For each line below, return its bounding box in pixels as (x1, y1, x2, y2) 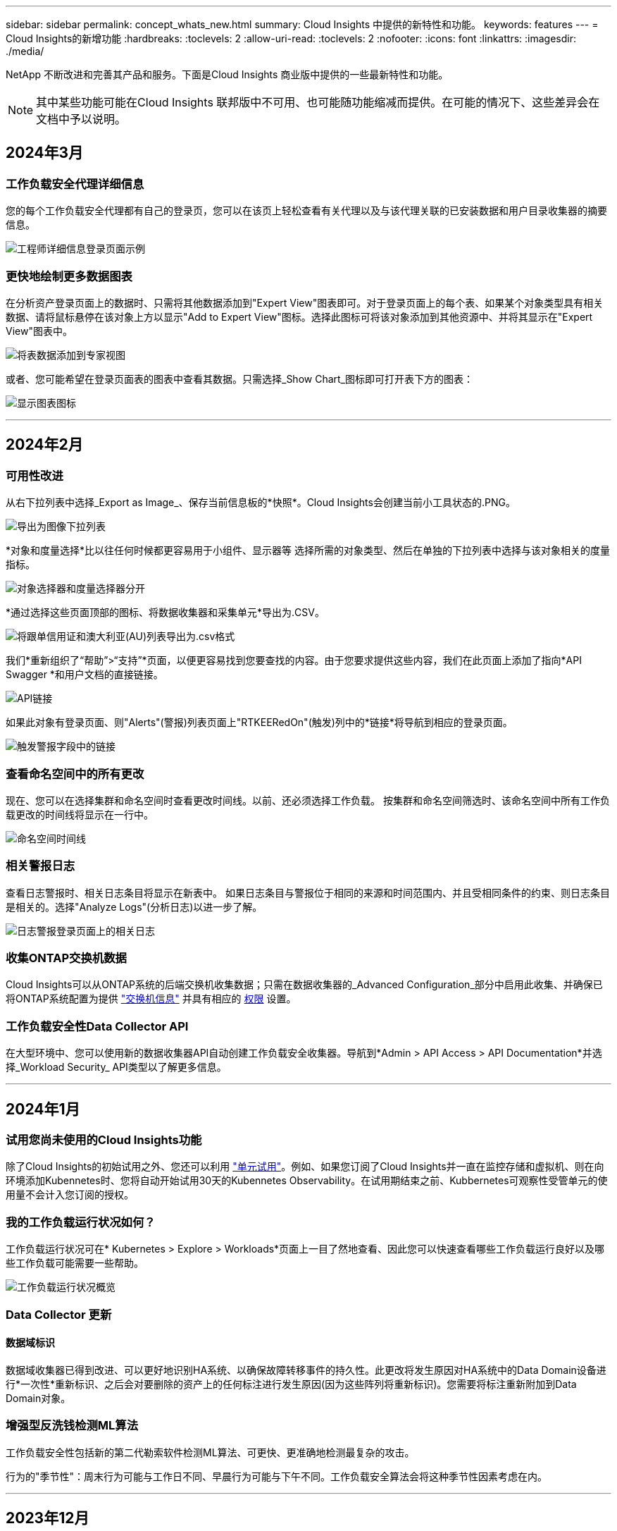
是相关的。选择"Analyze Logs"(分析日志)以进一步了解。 (6, 900, 263, 913)
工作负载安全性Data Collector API (6, 1019, 189, 1033)
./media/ (6, 45, 44, 57)
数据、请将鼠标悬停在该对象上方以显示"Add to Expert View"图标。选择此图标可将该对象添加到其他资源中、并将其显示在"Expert (6, 310, 593, 323)
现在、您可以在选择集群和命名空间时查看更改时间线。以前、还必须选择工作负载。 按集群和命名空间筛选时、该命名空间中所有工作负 (6, 794, 610, 806)
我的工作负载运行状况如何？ (6, 1215, 156, 1229)
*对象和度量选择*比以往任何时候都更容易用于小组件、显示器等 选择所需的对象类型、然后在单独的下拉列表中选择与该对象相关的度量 (6, 544, 610, 557)
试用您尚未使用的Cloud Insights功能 (6, 1133, 202, 1148)
